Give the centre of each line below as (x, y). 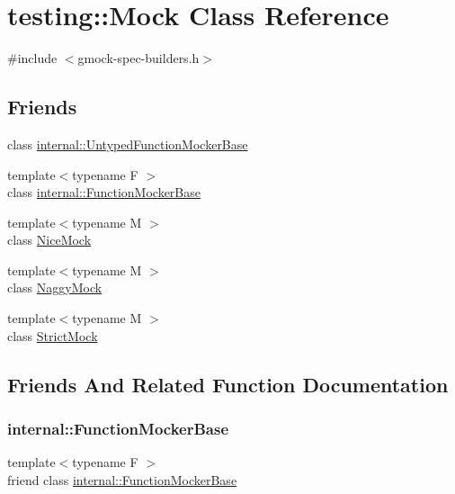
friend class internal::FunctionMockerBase (122, 479)
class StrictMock (53, 335)
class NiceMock (49, 240)
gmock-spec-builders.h (138, 58)
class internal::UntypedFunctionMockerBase (128, 144)
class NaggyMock (55, 287)
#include (32, 58)
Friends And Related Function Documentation (228, 384)
